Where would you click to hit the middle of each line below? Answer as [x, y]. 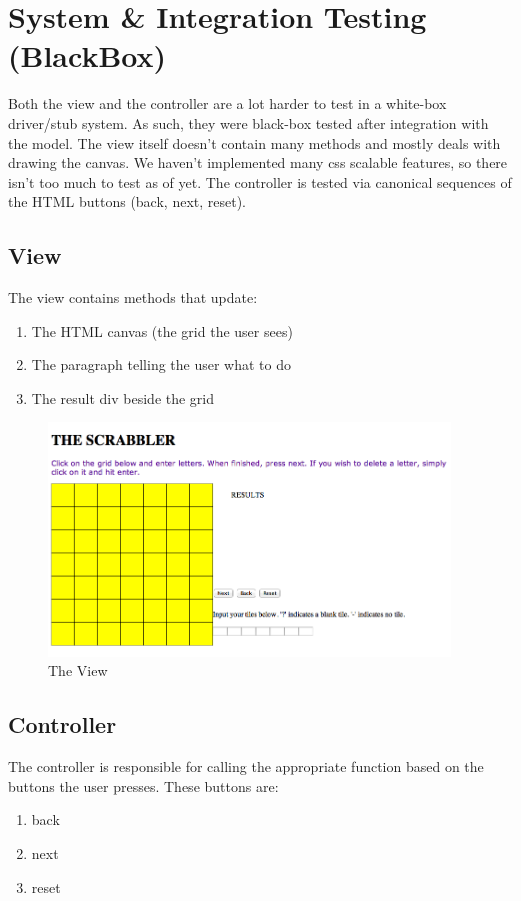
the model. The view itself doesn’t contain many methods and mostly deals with [254, 142]
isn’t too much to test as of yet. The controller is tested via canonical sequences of [260, 181]
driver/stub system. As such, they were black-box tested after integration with [248, 122]
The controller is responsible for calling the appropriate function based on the [246, 766]
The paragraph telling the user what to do [161, 364]
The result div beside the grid [123, 397]
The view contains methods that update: [133, 297]
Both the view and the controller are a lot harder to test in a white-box [227, 103]
